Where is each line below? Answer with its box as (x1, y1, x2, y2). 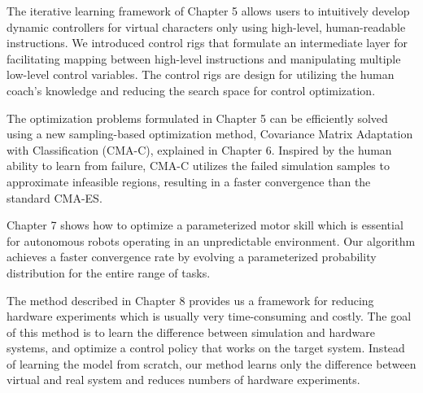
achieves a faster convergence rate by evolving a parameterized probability (7, 248, 377, 265)
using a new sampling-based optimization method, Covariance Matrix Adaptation (7, 125, 413, 142)
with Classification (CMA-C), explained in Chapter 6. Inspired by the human (7, 141, 392, 158)
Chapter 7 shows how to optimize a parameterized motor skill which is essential (7, 216, 403, 234)
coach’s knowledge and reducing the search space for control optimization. (7, 81, 376, 98)
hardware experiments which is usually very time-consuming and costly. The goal (7, 308, 412, 325)
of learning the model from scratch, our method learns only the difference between (7, 355, 416, 372)
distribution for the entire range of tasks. (7, 264, 211, 281)
